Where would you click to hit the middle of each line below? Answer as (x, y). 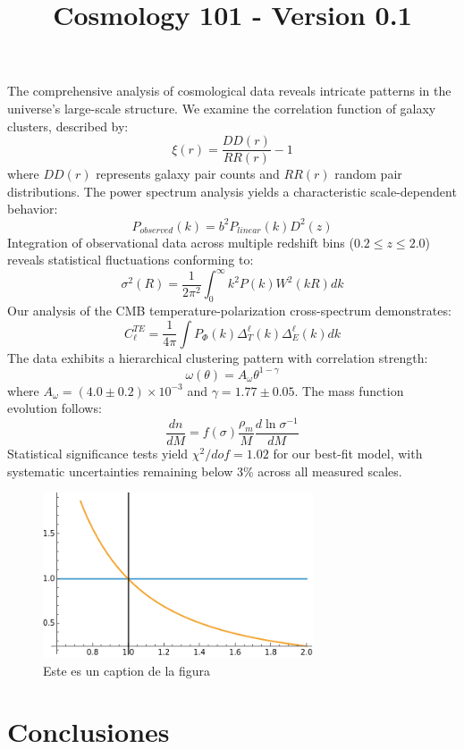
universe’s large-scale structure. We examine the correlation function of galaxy (222, 108)
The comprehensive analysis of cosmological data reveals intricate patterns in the (229, 91)
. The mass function (349, 390)
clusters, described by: (68, 126)
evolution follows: (55, 408)
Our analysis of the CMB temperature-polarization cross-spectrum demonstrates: (229, 310)
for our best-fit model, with (348, 453)
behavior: (33, 209)
